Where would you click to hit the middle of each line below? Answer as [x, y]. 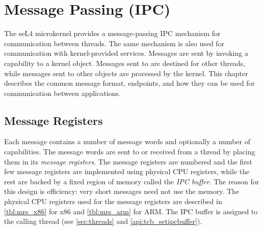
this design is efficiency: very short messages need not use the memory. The [122, 191]
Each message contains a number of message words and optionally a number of [127, 141]
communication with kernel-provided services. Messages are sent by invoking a [126, 53]
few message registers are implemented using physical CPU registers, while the [127, 171]
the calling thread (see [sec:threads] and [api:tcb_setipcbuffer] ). [103, 221]
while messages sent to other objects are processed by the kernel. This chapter [126, 73]
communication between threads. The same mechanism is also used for [114, 43]
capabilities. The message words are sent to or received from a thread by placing [130, 152]
